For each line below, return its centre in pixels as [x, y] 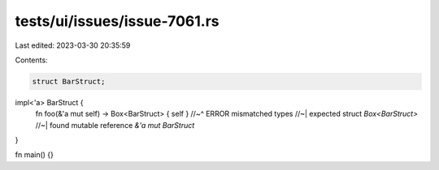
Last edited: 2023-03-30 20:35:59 [73, 45]
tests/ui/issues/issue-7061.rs [117, 21]
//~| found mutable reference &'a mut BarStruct [115, 125]
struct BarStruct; [69, 81]
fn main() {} [35, 155]
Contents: [31, 60]
